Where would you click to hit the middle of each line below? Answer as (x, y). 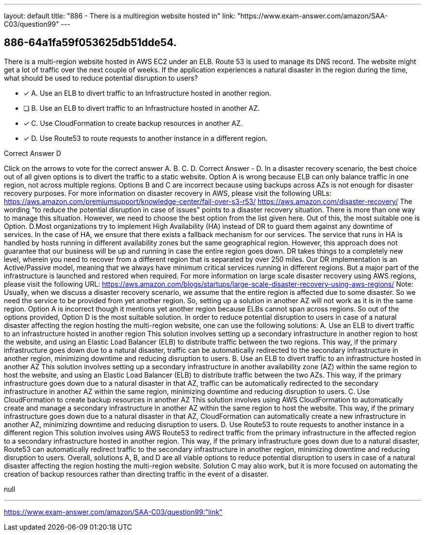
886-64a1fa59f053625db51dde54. (90, 43)
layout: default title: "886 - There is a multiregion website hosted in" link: (120, 16)
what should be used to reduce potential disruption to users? (101, 78)
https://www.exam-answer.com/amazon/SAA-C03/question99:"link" (113, 512)
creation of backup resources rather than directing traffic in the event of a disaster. (136, 474)
